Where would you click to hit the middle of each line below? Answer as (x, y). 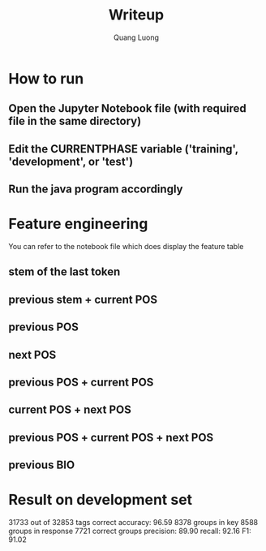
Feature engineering (78, 224)
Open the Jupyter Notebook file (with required (128, 108)
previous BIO (42, 465)
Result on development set (101, 500)
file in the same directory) (75, 121)
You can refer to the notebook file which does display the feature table (126, 247)
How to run (46, 78)
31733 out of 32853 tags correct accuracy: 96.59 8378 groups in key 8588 (133, 523)
